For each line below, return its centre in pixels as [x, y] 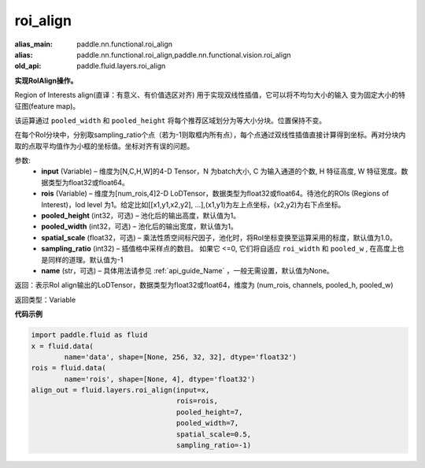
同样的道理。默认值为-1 [85, 259]
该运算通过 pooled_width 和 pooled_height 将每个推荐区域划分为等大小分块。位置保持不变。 [170, 120]
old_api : [28, 66]
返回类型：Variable [45, 299]
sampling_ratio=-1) [214, 446]
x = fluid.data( [63, 346]
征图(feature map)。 [47, 106]
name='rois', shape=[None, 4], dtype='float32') [160, 379]
